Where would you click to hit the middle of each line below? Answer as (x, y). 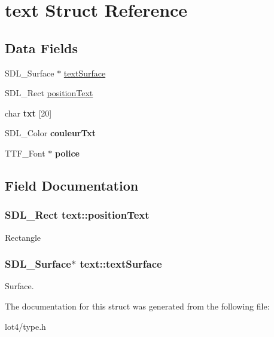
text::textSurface (121, 264)
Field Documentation (72, 185)
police (67, 153)
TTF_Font (25, 153)
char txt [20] (28, 113)
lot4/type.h (25, 326)
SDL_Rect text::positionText (77, 215)
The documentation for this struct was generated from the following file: (137, 306)
